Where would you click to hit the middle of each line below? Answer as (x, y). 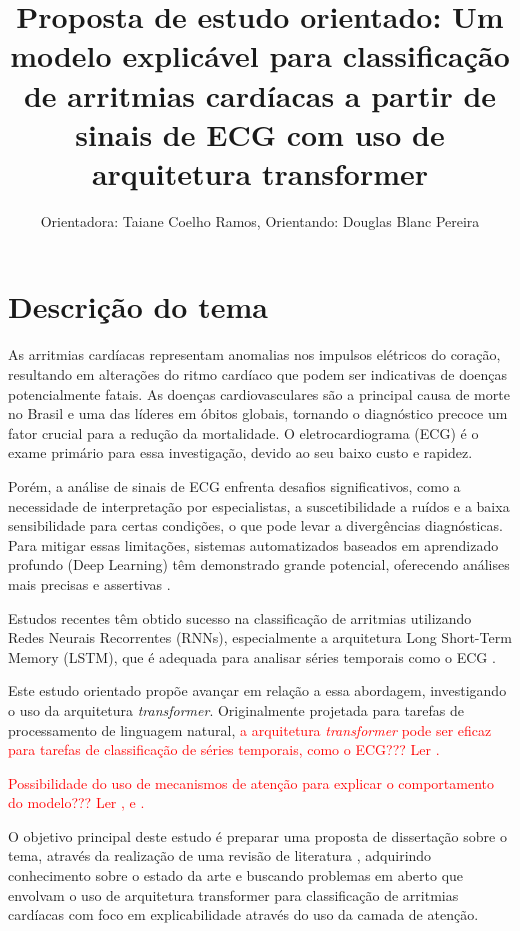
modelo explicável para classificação (260, 55)
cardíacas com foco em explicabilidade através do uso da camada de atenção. (243, 914)
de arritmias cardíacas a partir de (260, 94)
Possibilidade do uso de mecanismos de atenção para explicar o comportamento (251, 782)
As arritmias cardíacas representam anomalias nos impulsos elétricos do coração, (254, 354)
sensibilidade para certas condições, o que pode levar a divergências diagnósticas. (255, 525)
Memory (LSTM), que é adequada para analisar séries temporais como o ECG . (252, 656)
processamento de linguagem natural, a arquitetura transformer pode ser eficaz (250, 729)
